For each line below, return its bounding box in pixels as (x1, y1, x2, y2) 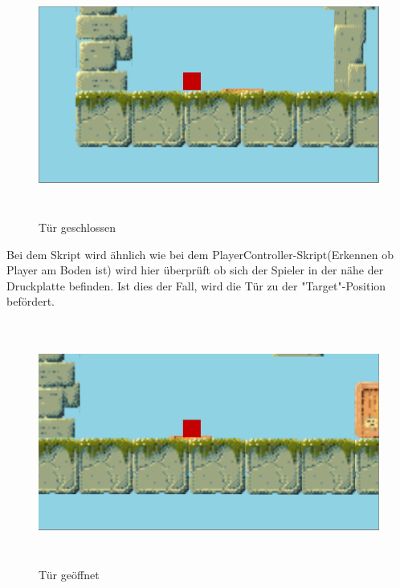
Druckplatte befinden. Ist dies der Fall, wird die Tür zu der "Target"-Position (6, 277, 386, 294)
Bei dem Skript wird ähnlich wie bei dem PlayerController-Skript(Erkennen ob (6, 245, 394, 262)
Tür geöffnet (39, 566, 100, 582)
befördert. (6, 293, 55, 310)
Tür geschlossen (39, 218, 116, 235)
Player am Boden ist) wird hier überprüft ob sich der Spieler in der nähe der (6, 262, 384, 278)
